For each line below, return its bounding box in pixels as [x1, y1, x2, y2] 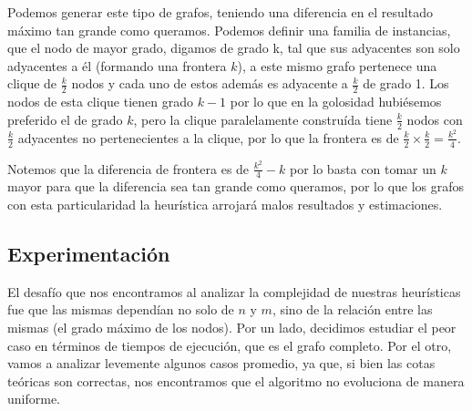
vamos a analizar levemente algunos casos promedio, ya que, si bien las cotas [7, 354, 436, 373]
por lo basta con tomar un [289, 159, 436, 178]
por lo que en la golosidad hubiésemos [230, 92, 442, 111]
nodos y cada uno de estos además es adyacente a [71, 74, 348, 93]
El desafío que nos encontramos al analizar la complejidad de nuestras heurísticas [7, 282, 461, 301]
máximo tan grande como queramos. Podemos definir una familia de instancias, [7, 20, 451, 39]
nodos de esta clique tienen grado [7, 92, 193, 111]
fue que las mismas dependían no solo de [7, 300, 234, 319]
